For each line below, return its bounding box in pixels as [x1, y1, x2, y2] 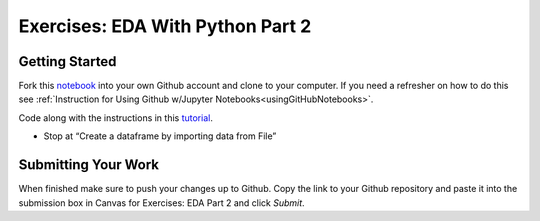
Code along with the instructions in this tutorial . [18, 111, 214, 124]
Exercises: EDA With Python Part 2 [18, 15, 312, 37]
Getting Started [18, 53, 117, 70]
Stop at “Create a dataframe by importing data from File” [43, 130, 277, 142]
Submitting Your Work [18, 156, 160, 174]
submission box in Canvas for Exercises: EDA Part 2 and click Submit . [18, 196, 305, 209]
